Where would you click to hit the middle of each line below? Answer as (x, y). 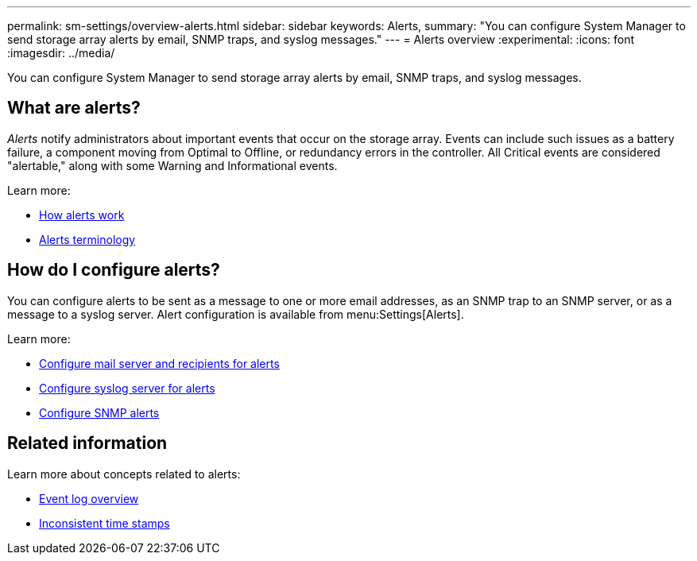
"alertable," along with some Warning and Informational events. (172, 165)
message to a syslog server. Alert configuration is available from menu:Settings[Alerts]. (236, 314)
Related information (87, 443)
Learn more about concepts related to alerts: (124, 474)
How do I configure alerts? (114, 270)
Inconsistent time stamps (105, 523)
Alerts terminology (87, 239)
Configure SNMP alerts (99, 412)
